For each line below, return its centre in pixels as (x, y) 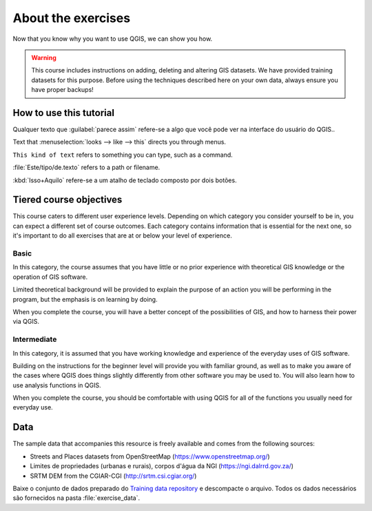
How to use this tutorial (64, 113)
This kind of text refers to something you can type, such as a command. (123, 155)
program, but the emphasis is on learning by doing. (85, 299)
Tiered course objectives (68, 200)
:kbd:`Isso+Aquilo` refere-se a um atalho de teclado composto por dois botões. (125, 180)
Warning (44, 57)
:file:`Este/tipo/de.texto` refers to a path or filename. (86, 167)
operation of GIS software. (50, 277)
